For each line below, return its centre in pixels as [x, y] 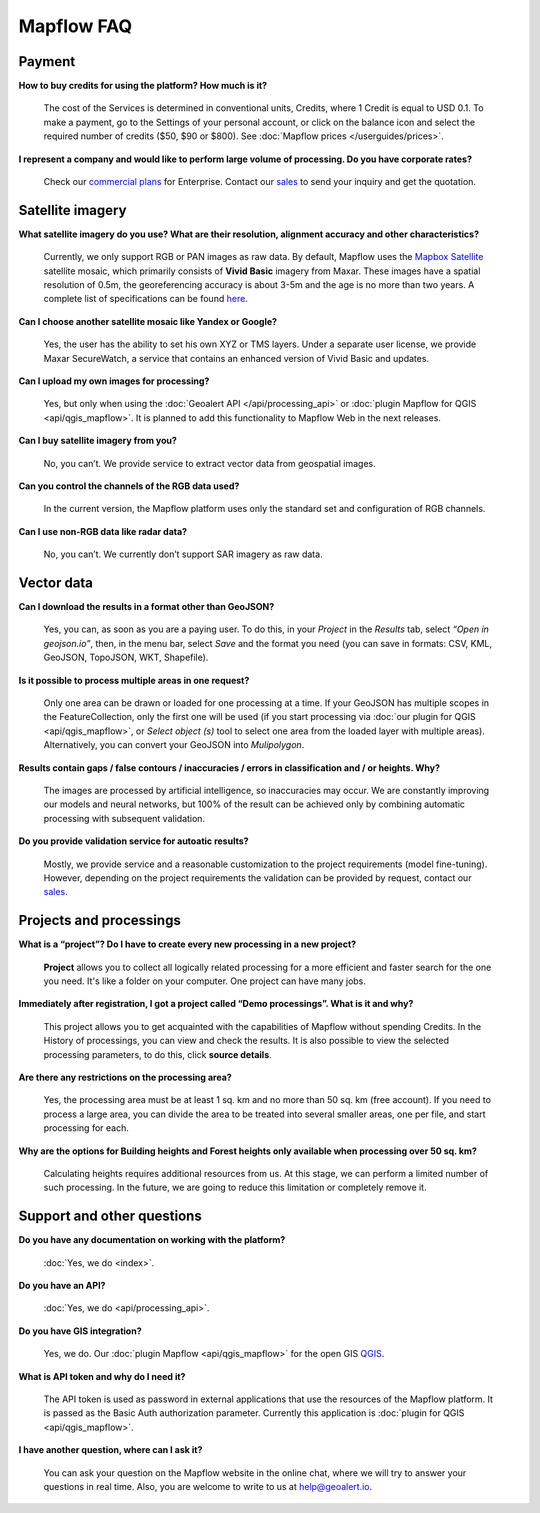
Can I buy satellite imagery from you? [97, 441]
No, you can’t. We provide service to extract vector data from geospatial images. [209, 463]
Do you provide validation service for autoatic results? [133, 841]
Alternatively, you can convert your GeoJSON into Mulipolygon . [174, 745]
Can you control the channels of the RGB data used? [129, 486]
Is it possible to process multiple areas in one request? [134, 680]
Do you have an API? [62, 1285]
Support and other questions [110, 1216]
